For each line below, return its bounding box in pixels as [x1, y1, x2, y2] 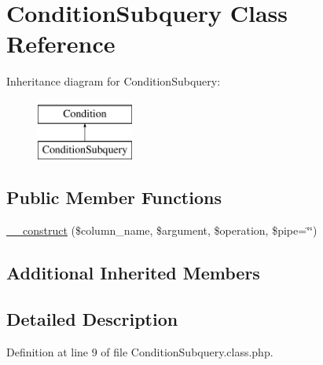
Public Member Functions [6, 185, 222, 210]
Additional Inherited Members [6, 261, 260, 285]
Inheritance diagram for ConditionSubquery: [6, 73, 221, 89]
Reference [6, 27, 116, 60]
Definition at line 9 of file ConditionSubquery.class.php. [6, 343, 273, 360]
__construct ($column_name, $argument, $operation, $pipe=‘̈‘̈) [6, 222, 317, 239]
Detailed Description [6, 307, 178, 331]
